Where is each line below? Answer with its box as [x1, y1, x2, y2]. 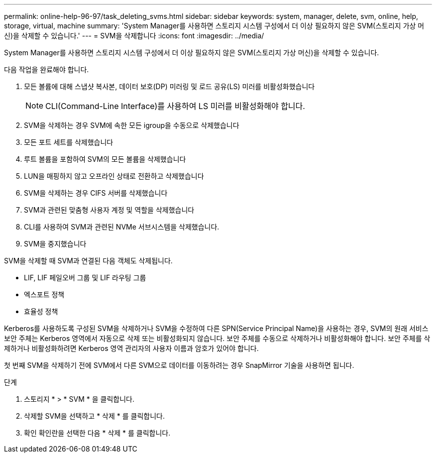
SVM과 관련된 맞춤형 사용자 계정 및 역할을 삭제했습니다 [24, 206, 195, 214]
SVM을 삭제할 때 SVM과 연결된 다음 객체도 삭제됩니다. [4, 256, 173, 265]
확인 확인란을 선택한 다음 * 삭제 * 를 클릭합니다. [24, 429, 171, 437]
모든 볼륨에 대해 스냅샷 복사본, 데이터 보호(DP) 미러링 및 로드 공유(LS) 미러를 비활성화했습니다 [24, 82, 315, 91]
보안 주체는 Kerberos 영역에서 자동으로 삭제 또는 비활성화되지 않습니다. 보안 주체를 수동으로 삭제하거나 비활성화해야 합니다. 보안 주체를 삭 [4, 334, 431, 343]
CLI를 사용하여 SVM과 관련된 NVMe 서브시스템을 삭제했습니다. [24, 223, 219, 231]
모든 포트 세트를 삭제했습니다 [24, 138, 113, 146]
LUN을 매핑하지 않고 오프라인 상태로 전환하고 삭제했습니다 [24, 172, 204, 180]
